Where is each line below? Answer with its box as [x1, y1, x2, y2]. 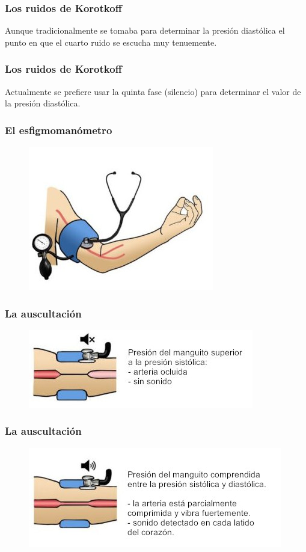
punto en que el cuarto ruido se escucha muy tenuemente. [5, 35, 217, 48]
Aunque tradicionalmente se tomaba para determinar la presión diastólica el [5, 24, 285, 37]
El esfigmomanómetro [5, 122, 112, 137]
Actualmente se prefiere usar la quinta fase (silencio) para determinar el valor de [5, 85, 301, 97]
